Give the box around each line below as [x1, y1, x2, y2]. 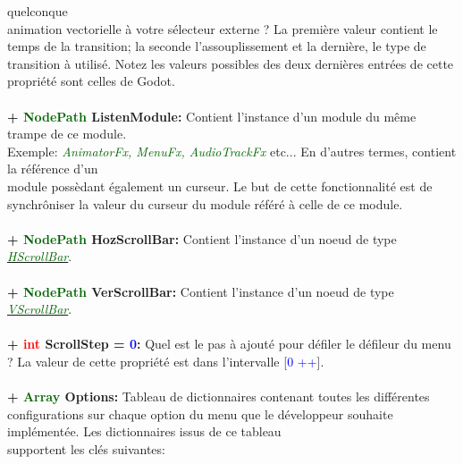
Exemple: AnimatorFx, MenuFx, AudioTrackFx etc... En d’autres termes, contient [7, 141, 457, 160]
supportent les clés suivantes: [7, 439, 165, 458]
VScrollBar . [7, 299, 72, 318]
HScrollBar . [7, 247, 72, 266]
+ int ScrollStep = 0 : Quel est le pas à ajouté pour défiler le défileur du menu [7, 334, 451, 353]
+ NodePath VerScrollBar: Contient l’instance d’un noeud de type [7, 282, 394, 300]
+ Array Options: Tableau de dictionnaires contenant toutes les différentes [7, 387, 430, 406]
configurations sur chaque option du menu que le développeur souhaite [7, 404, 393, 423]
